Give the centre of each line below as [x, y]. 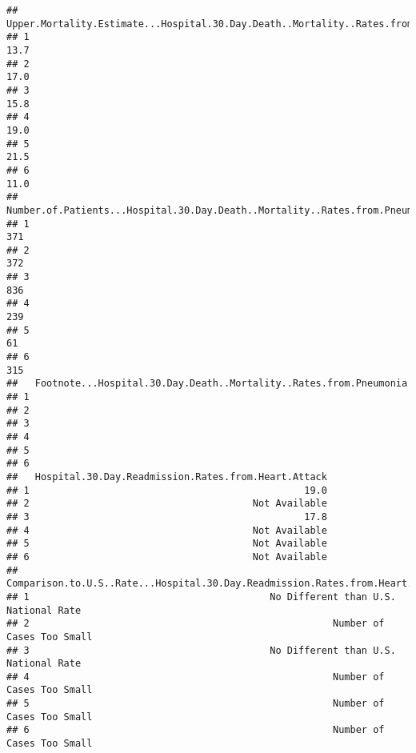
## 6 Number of [196, 730]
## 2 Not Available [167, 504]
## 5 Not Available [167, 544]
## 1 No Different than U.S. [201, 597]
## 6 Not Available [167, 557]
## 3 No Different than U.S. [201, 650]
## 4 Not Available [167, 530]
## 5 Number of [196, 704]
